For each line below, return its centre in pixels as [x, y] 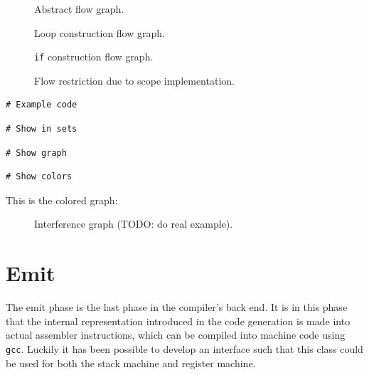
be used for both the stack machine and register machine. [131, 363]
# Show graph [36, 153]
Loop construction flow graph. [100, 32]
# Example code [42, 105]
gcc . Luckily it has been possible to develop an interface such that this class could [184, 348]
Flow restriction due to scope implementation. [134, 80]
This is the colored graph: [62, 200]
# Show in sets [42, 129]
